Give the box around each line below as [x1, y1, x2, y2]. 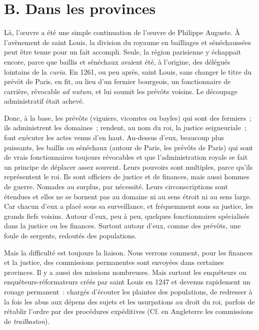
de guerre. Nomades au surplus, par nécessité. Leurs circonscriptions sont [4, 181, 228, 192]
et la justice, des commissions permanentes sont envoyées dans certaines [4, 257, 224, 267]
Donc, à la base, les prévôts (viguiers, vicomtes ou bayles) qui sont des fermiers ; [4, 112, 252, 123]
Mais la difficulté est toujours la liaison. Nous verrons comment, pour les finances [4, 247, 253, 257]
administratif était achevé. [4, 96, 84, 106]
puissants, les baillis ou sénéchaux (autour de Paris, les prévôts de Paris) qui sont [4, 142, 253, 152]
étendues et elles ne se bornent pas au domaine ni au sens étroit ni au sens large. [4, 191, 251, 201]
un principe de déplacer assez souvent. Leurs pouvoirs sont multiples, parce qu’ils [4, 161, 253, 172]
